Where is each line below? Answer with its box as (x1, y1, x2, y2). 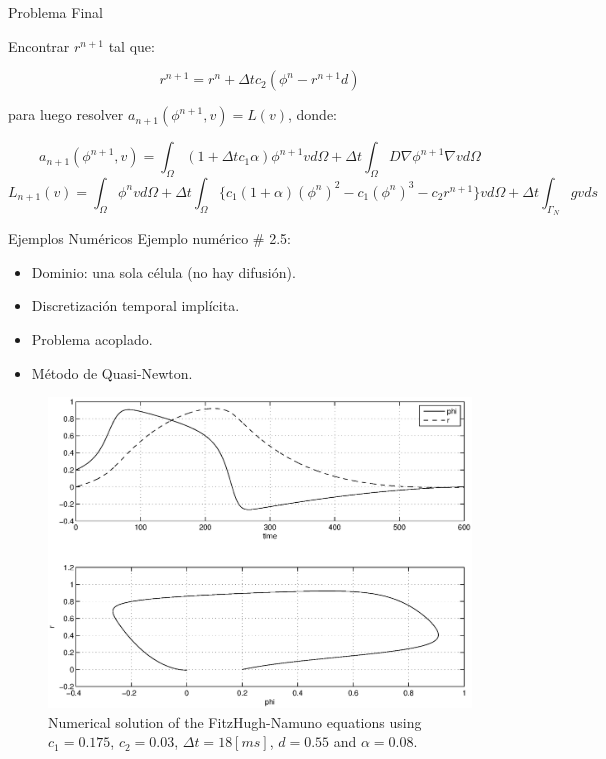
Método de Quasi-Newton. (31, 362, 193, 383)
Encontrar (8, 35, 70, 56)
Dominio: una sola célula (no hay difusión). (31, 261, 296, 282)
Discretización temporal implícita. (31, 295, 240, 316)
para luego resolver (8, 104, 124, 125)
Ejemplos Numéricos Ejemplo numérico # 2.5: (8, 228, 291, 249)
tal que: (108, 35, 155, 56)
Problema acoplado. (31, 328, 153, 349)
